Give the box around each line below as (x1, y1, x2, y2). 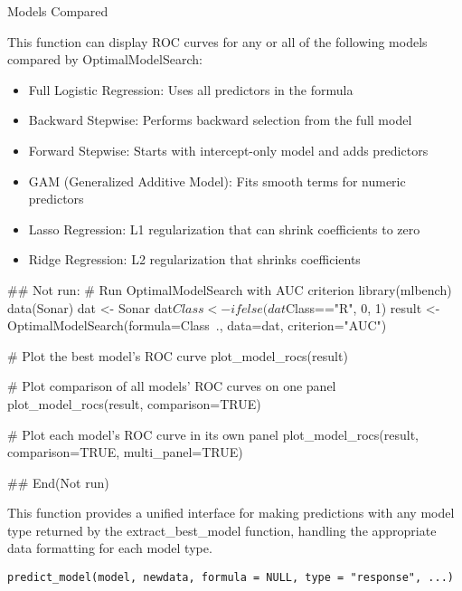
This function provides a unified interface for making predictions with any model (7, 503, 455, 522)
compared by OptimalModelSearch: (7, 50, 203, 69)
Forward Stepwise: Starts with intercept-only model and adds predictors (28, 140, 429, 159)
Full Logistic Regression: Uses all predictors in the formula (28, 80, 354, 99)
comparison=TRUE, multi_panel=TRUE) (7, 443, 243, 462)
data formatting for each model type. (7, 539, 212, 558)
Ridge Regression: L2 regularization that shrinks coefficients (28, 250, 361, 269)
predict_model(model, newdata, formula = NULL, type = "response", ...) (7, 571, 454, 585)
